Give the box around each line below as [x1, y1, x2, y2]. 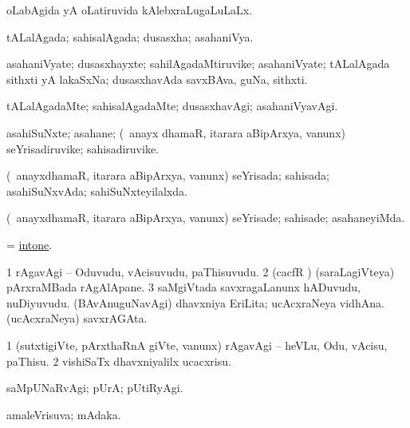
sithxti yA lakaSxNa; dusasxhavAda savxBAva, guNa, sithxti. [6, 70, 308, 87]
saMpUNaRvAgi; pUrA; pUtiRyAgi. [6, 379, 183, 396]
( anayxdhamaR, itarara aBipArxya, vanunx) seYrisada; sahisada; [6, 167, 329, 184]
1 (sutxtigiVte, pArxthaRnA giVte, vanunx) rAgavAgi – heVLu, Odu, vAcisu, [6, 336, 388, 353]
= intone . [6, 236, 53, 252]
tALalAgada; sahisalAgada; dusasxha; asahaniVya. [6, 28, 254, 45]
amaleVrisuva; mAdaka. [6, 406, 121, 422]
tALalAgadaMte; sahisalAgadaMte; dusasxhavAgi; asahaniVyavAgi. [6, 97, 338, 114]
